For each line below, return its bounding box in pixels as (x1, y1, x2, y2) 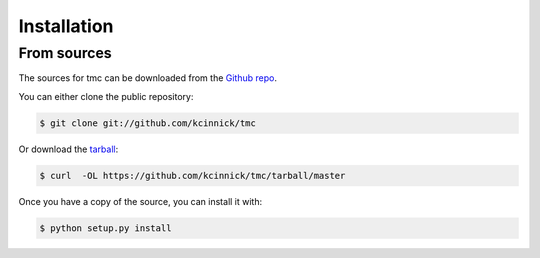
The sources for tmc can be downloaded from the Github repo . (18, 72, 277, 84)
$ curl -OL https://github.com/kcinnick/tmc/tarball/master (39, 170, 346, 181)
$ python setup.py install (39, 222, 172, 234)
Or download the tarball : (18, 143, 119, 155)
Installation (18, 15, 114, 37)
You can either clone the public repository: (18, 90, 194, 102)
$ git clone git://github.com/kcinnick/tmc (39, 117, 257, 129)
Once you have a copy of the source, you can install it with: (18, 195, 263, 207)
